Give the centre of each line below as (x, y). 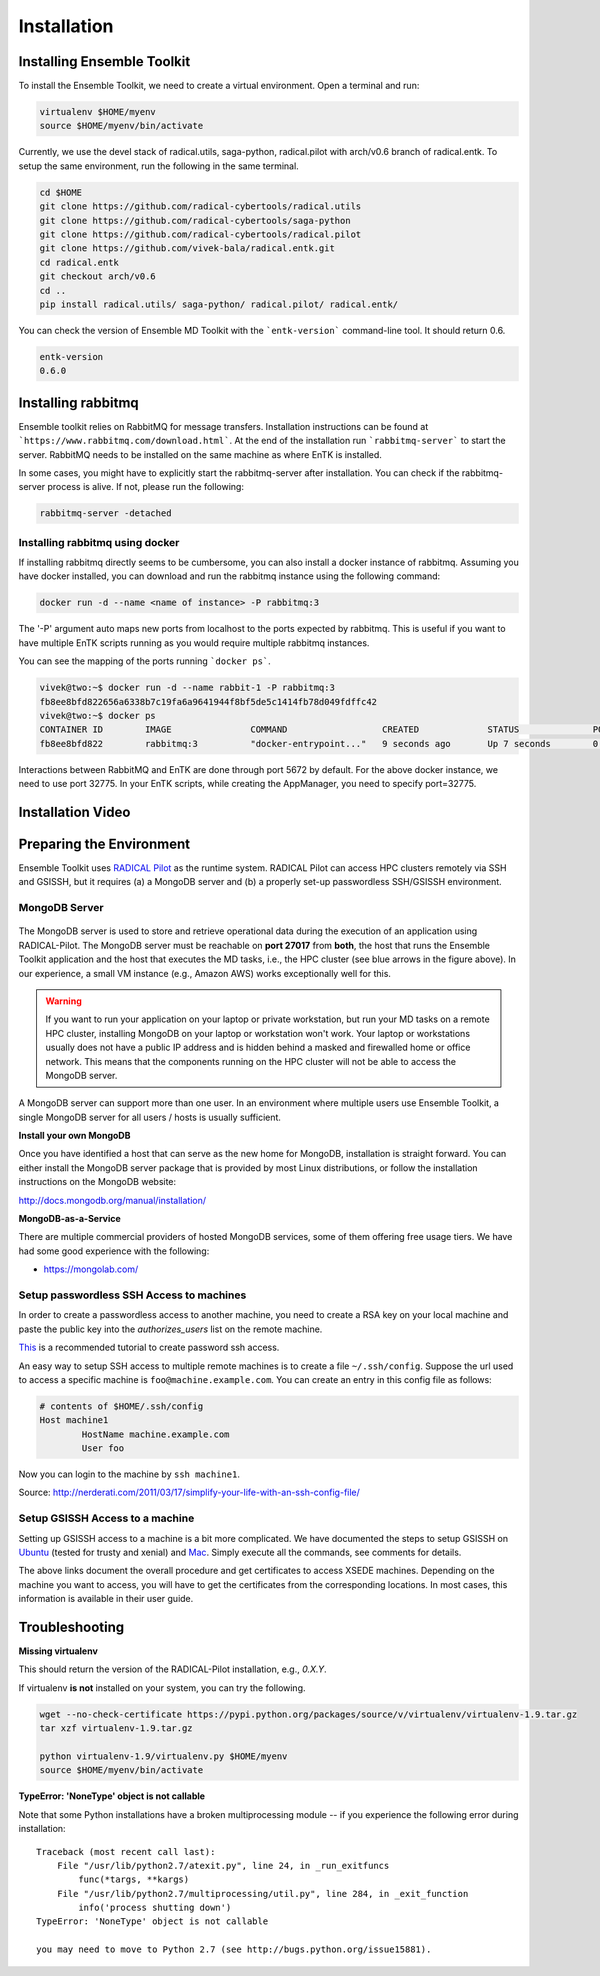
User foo (103, 1448)
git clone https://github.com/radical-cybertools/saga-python (195, 220)
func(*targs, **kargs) (134, 1879)
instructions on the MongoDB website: (97, 1182)
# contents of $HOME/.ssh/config (121, 1406)
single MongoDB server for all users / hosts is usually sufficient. (150, 1117)
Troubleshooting (71, 1626)
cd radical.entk (79, 262)
